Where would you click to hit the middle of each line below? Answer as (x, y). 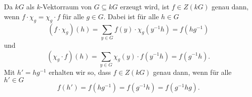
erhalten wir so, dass (80, 72)
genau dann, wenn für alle (192, 72)
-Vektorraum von (66, 7)
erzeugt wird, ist (145, 7)
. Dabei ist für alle (131, 16)
